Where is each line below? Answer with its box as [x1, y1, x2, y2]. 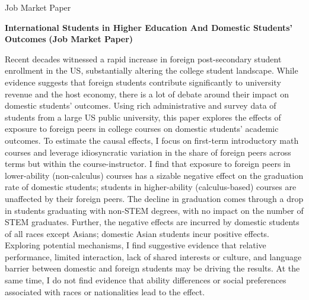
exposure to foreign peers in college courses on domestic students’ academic [5, 122, 279, 135]
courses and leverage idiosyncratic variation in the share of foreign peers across [5, 146, 291, 158]
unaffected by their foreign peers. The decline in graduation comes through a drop [5, 192, 304, 204]
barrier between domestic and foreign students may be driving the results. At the [5, 262, 300, 274]
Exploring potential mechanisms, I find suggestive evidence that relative [5, 239, 266, 251]
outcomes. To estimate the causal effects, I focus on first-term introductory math [5, 134, 299, 146]
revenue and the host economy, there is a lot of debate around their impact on [5, 87, 289, 100]
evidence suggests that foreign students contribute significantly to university [5, 75, 281, 88]
